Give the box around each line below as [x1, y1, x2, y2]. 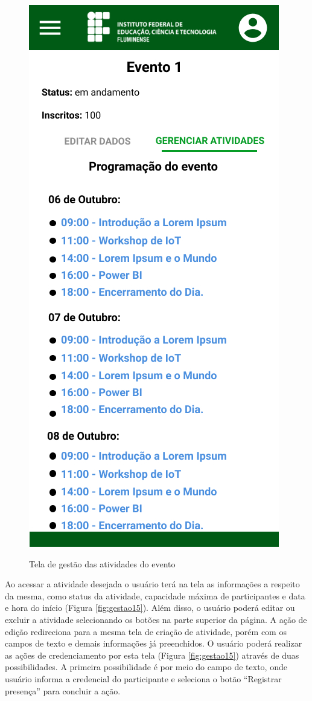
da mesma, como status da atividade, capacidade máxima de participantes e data [5, 589, 305, 602]
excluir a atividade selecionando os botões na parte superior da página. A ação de [5, 613, 307, 625]
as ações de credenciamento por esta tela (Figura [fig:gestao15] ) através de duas [5, 648, 299, 661]
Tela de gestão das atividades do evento [29, 557, 176, 570]
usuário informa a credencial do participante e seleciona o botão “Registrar [5, 672, 282, 685]
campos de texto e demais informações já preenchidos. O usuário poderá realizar [5, 637, 302, 650]
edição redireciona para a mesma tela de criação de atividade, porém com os [5, 625, 287, 637]
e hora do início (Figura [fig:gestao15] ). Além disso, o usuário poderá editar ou [5, 601, 295, 614]
